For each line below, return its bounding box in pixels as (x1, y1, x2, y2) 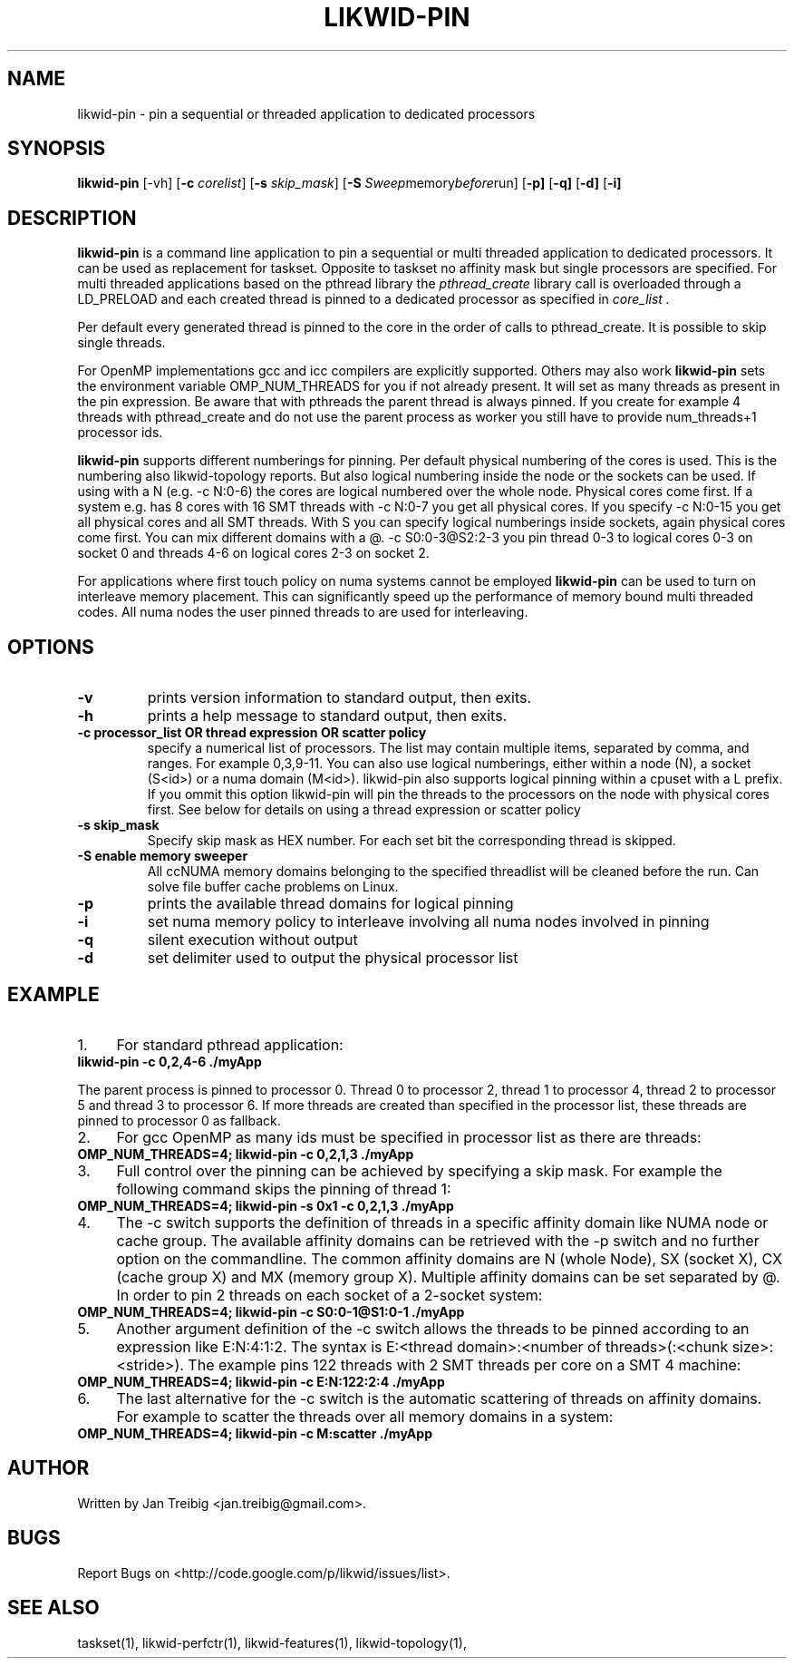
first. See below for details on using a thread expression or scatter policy (147, 802, 581, 818)
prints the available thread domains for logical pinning (147, 894, 514, 913)
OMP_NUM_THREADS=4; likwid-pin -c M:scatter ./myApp (77, 1425, 432, 1441)
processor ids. (77, 424, 163, 441)
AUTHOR (7, 1457, 90, 1480)
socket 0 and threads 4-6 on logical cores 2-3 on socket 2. (77, 545, 430, 561)
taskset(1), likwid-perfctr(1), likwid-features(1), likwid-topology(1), (77, 1634, 467, 1651)
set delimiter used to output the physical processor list (147, 949, 518, 968)
